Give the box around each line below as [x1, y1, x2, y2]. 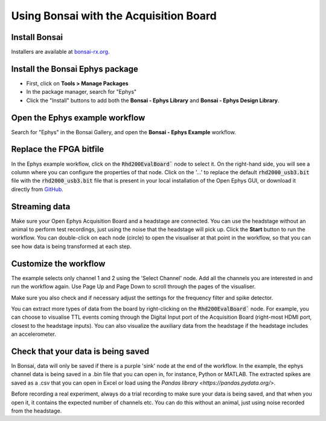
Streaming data [11, 201, 71, 212]
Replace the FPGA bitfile [11, 144, 104, 154]
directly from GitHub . [11, 185, 63, 193]
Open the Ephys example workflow [11, 113, 145, 123]
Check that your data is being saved [11, 346, 150, 356]
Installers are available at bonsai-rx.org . [11, 48, 110, 56]
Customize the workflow [11, 258, 106, 269]
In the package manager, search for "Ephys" [26, 88, 137, 96]
